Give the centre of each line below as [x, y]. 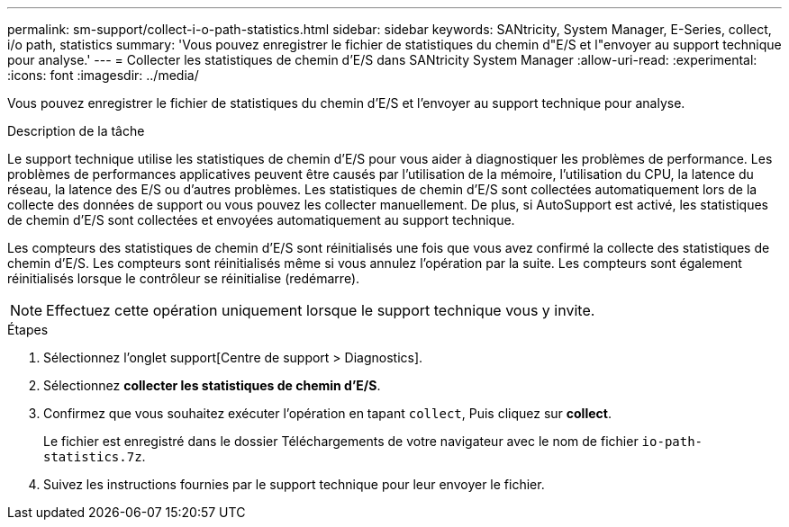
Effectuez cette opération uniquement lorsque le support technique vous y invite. [321, 310]
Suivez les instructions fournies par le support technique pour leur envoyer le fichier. [294, 484]
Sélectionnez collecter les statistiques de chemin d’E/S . [212, 385]
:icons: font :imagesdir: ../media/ [103, 75]
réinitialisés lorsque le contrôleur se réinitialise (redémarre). [184, 278]
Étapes [28, 330]
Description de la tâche [76, 131]
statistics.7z [93, 457]
